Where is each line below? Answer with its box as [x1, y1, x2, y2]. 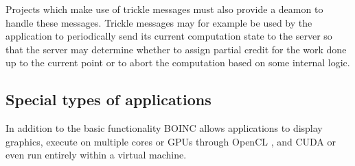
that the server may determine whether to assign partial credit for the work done [5, 42, 347, 56]
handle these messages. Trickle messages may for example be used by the [5, 15, 312, 29]
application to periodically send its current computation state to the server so [5, 29, 332, 43]
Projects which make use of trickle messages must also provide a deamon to [5, 2, 323, 16]
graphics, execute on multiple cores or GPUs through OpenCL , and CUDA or [5, 134, 336, 148]
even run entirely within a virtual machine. [5, 148, 187, 162]
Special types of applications [5, 89, 211, 110]
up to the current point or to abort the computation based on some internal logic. [5, 55, 350, 70]
